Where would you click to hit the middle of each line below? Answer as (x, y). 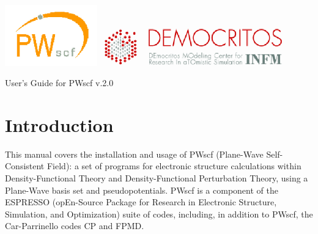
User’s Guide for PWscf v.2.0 (59, 83)
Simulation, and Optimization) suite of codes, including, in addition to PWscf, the (159, 214)
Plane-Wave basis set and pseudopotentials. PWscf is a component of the (142, 190)
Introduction (59, 124)
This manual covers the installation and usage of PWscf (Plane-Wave (134, 154)
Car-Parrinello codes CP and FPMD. (75, 226)
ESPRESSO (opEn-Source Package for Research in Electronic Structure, (141, 202)
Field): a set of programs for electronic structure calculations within (174, 166)
